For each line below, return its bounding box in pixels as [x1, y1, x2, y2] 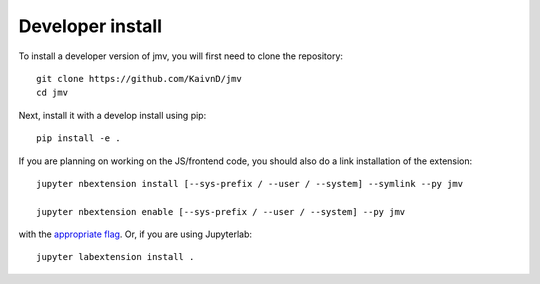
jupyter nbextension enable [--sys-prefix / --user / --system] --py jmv [36, 206, 406, 217]
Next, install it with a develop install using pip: [18, 109, 207, 121]
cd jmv [36, 87, 69, 99]
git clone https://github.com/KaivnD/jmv [36, 73, 242, 84]
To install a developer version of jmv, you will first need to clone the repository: [18, 50, 344, 62]
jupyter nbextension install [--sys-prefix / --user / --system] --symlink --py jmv [36, 178, 464, 189]
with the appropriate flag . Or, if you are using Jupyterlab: [18, 228, 253, 240]
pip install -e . [36, 133, 121, 144]
